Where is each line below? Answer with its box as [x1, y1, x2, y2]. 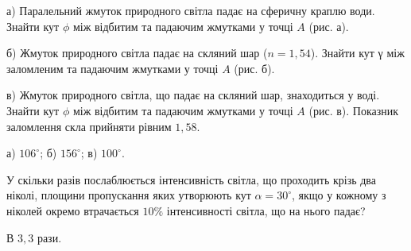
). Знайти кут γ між [310, 44, 405, 61]
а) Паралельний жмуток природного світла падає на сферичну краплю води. [6, 2, 375, 18]
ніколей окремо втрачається [6, 202, 139, 218]
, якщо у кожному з [291, 187, 386, 203]
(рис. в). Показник [308, 102, 399, 118]
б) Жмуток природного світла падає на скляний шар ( [6, 44, 268, 61]
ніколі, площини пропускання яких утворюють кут [6, 187, 251, 203]
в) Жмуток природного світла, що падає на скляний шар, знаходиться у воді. [6, 87, 380, 103]
